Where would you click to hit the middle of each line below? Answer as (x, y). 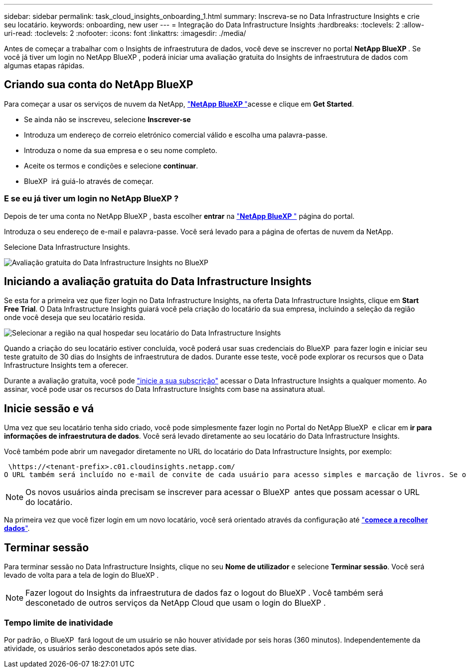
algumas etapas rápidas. (44, 66)
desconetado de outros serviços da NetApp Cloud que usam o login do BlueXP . (176, 603)
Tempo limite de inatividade (59, 622)
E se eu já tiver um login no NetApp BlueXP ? (91, 199)
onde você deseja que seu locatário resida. (75, 318)
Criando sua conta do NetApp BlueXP (99, 85)
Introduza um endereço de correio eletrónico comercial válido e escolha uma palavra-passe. (176, 135)
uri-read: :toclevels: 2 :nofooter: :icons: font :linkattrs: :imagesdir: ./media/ (125, 33)
